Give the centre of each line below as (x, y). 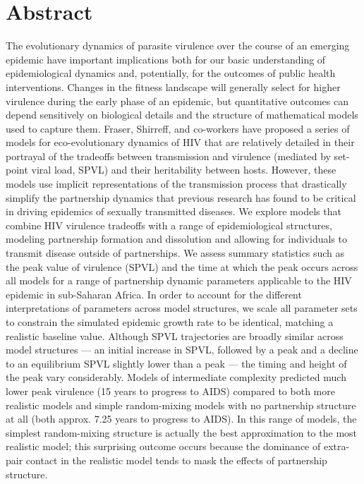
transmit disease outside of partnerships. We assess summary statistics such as (175, 253)
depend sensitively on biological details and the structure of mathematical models (182, 115)
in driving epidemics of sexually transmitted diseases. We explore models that (174, 211)
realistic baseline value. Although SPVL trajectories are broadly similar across (175, 335)
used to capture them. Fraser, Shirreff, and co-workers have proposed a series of (178, 128)
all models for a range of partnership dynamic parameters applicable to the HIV (179, 280)
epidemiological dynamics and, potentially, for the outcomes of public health (171, 73)
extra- (336, 446)
